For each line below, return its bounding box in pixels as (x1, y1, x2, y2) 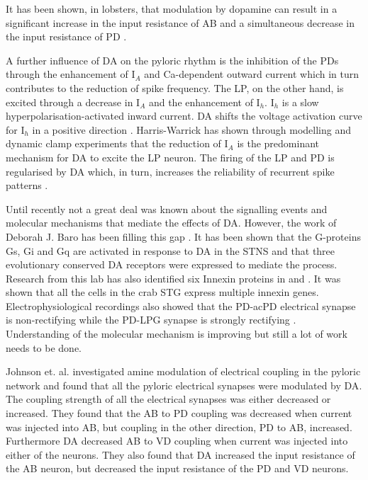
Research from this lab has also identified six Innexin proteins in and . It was (6, 270, 341, 285)
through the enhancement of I (6, 67, 135, 81)
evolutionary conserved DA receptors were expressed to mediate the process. (6, 257, 338, 272)
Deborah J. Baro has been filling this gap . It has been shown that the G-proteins (6, 229, 361, 244)
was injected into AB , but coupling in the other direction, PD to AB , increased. (6, 419, 352, 434)
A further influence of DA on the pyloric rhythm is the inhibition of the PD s (6, 52, 339, 67)
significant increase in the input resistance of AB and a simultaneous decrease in (6, 15, 355, 30)
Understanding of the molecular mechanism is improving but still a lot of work (6, 326, 347, 341)
